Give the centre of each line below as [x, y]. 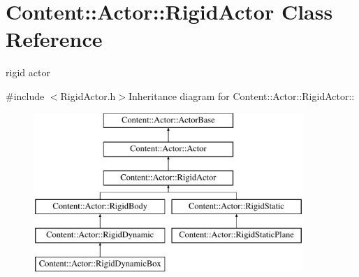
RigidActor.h [88, 95]
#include [25, 95]
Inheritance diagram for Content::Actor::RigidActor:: [242, 95]
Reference [54, 39]
